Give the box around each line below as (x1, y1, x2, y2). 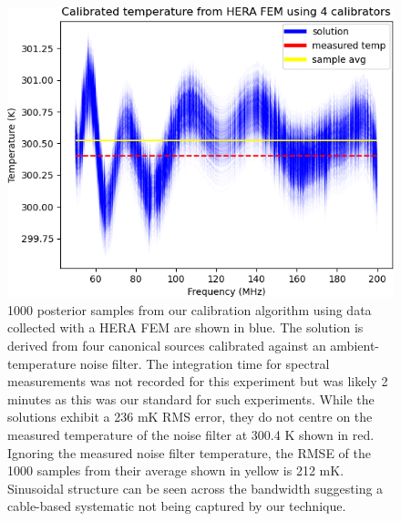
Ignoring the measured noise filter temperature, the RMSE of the (7, 443, 371, 462)
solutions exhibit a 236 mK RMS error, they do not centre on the (7, 407, 373, 426)
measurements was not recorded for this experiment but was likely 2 (7, 372, 388, 391)
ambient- (330, 335, 379, 354)
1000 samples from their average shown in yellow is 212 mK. (7, 461, 344, 480)
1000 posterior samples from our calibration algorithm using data (7, 300, 372, 319)
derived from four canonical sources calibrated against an (7, 335, 326, 354)
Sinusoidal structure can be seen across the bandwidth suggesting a (7, 478, 384, 497)
